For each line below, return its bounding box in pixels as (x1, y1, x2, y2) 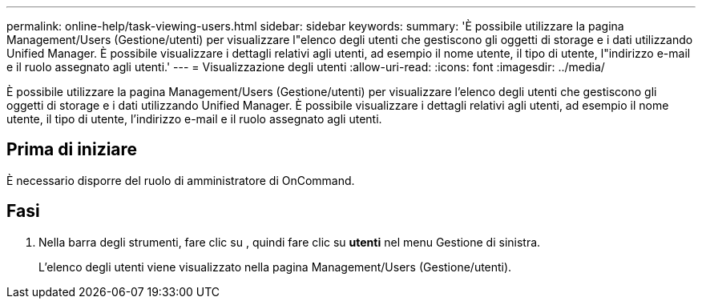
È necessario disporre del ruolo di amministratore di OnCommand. (6, 173, 355, 187)
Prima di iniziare (6, 139, 138, 160)
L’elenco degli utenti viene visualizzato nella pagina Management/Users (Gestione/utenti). (38, 259, 512, 274)
